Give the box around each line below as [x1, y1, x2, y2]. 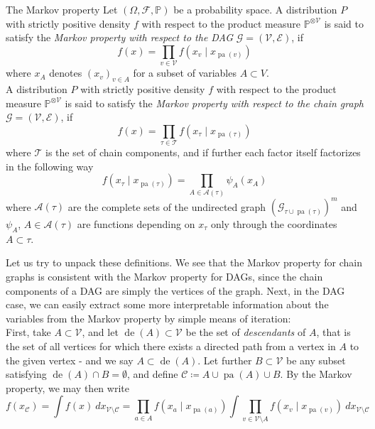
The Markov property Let [6, 2, 118, 16]
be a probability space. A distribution [173, 2, 337, 16]
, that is [316, 325, 351, 340]
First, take [6, 325, 51, 340]
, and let [82, 325, 119, 340]
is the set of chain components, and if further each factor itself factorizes [45, 145, 361, 160]
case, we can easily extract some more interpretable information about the [6, 297, 329, 312]
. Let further [197, 352, 252, 367]
